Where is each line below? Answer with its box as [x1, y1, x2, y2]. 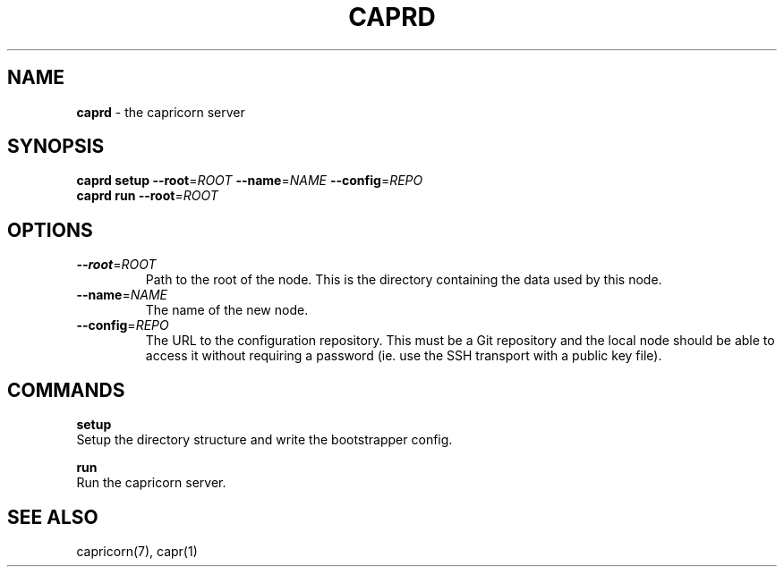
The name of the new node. [145, 302, 309, 318]
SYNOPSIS [7, 135, 105, 158]
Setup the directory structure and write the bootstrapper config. [76, 432, 453, 448]
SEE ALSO [7, 505, 98, 528]
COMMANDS [7, 378, 125, 401]
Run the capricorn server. [76, 475, 226, 491]
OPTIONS [7, 218, 93, 241]
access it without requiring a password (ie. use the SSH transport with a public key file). [145, 348, 662, 364]
